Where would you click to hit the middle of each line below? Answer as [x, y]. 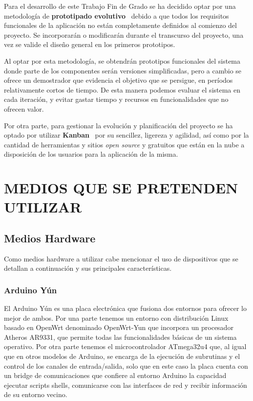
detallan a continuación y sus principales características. [88, 268]
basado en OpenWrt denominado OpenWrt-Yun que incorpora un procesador [119, 327]
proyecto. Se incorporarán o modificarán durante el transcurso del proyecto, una [124, 35]
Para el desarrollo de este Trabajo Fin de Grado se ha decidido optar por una [120, 6]
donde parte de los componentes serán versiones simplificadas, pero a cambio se [123, 70]
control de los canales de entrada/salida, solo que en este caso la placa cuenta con [126, 366]
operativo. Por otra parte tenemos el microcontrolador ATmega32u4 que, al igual [125, 346]
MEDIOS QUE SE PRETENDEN [121, 188]
